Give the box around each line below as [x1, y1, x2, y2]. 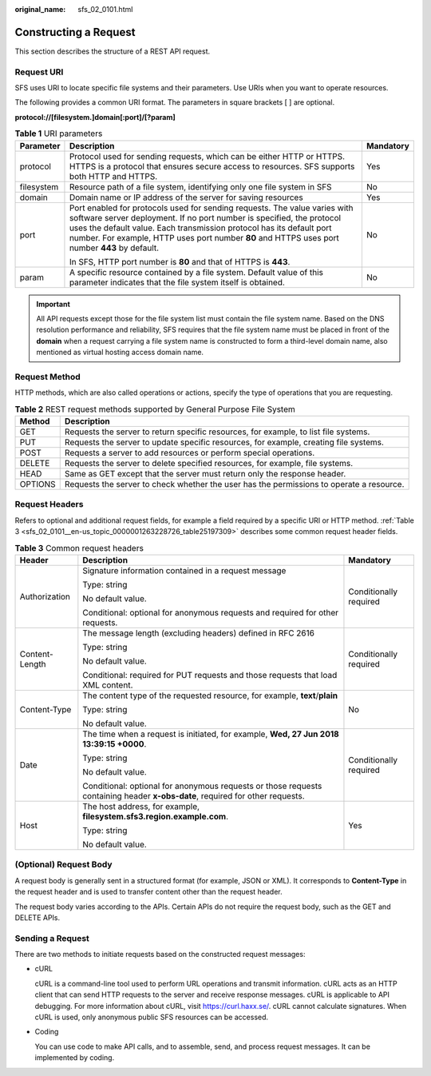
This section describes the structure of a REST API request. [14, 46, 211, 56]
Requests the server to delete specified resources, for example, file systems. [64, 458, 354, 469]
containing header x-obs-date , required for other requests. [82, 790, 305, 801]
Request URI [14, 66, 64, 78]
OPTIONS [19, 479, 56, 490]
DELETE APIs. [14, 912, 61, 923]
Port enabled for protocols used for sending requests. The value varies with [69, 202, 354, 213]
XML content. [82, 679, 133, 691]
